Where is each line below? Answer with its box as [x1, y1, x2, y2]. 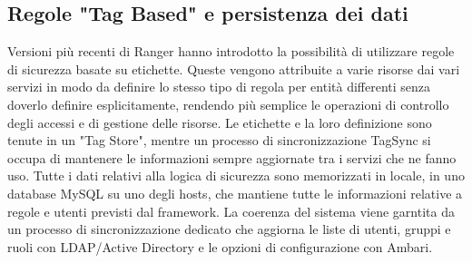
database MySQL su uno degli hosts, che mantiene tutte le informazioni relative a [7, 183, 463, 202]
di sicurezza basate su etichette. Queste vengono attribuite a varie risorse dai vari [7, 59, 460, 78]
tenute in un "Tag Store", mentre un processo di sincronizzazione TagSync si [7, 131, 431, 150]
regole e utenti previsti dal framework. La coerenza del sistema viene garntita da [7, 201, 455, 220]
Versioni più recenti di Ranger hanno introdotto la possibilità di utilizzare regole [7, 42, 455, 61]
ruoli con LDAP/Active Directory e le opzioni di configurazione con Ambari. [7, 237, 433, 256]
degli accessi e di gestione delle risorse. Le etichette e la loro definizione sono [7, 112, 432, 131]
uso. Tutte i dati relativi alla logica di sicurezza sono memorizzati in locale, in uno [7, 166, 465, 185]
